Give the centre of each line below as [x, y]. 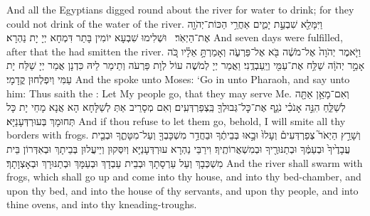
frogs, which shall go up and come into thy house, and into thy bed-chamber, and [184, 177]
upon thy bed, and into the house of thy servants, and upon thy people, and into [183, 190]
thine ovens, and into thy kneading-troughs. [102, 204]
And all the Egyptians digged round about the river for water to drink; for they [180, 9]
